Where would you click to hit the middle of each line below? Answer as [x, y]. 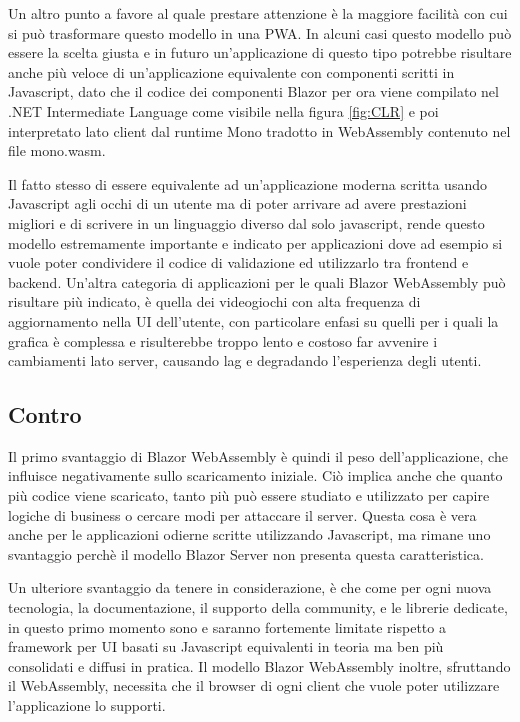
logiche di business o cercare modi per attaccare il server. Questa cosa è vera [242, 514]
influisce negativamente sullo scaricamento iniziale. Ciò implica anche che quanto [255, 475]
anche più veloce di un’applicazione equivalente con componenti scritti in [231, 71]
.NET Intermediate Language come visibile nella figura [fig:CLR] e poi [223, 110]
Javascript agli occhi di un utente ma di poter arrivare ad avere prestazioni [237, 203]
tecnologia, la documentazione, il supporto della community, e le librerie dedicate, [258, 607]
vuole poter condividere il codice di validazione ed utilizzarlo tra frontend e [238, 262]
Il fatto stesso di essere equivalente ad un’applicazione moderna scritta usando [247, 183]
